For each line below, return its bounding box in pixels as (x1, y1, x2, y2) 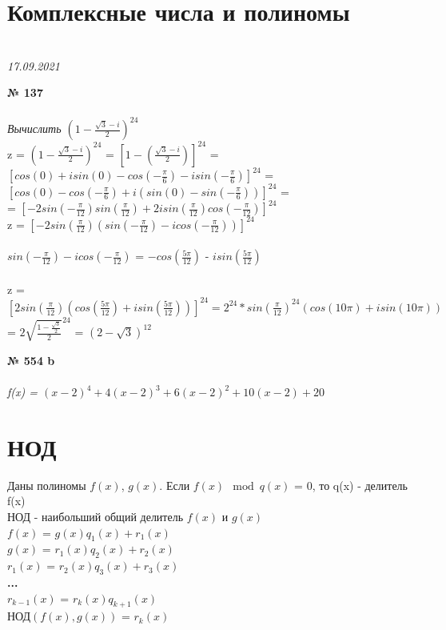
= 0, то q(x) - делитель (294, 476, 408, 493)
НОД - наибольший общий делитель (7, 508, 184, 524)
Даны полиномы (7, 476, 86, 493)
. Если (159, 476, 190, 493)
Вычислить (7, 120, 62, 136)
